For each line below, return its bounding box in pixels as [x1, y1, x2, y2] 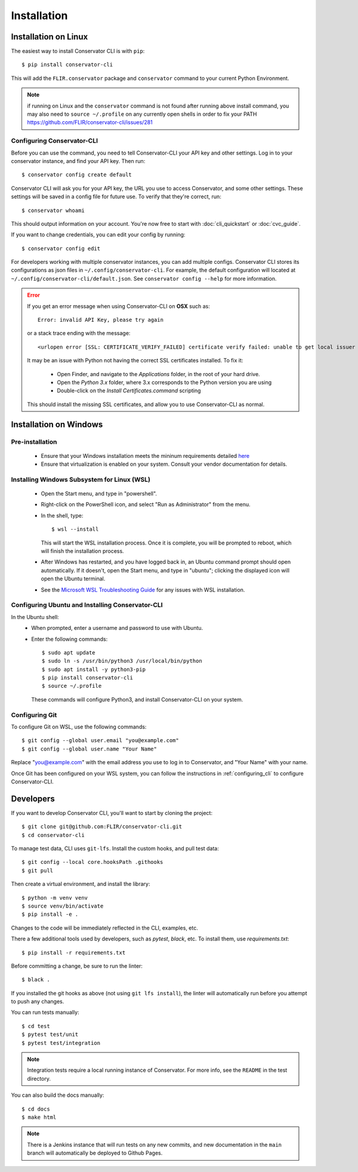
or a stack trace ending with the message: [27, 330, 131, 337]
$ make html [21, 1114, 57, 1121]
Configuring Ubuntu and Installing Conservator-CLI [11, 601, 163, 609]
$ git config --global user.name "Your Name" [21, 745, 158, 752]
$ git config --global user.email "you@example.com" [21, 737, 179, 744]
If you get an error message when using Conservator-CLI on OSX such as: [27, 302, 210, 310]
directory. [27, 1075, 51, 1082]
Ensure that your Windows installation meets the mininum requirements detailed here [41, 452, 250, 459]
